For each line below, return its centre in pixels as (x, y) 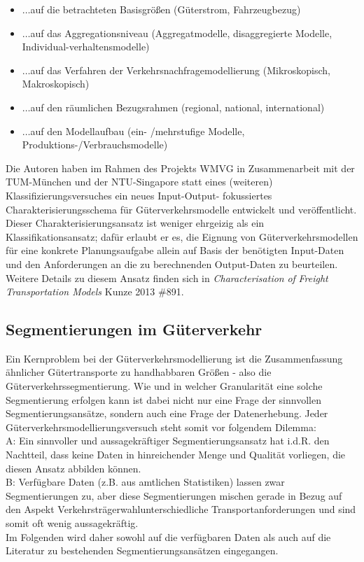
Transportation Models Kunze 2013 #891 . (95, 291)
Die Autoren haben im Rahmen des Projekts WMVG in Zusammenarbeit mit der (180, 168)
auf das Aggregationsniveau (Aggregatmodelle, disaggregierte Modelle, (181, 33)
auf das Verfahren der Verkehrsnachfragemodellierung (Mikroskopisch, (180, 70)
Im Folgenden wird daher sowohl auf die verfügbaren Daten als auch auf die (168, 536)
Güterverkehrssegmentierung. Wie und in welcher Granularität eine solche (164, 386)
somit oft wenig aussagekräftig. (72, 523)
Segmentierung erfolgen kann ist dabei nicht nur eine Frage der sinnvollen (163, 399)
